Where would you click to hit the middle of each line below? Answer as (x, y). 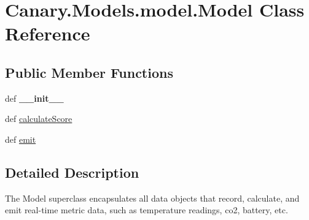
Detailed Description (72, 172)
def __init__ (34, 98)
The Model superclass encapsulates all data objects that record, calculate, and (152, 198)
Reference (48, 33)
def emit (21, 139)
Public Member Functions (89, 72)
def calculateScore (39, 119)
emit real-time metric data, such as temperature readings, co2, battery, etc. (147, 210)
